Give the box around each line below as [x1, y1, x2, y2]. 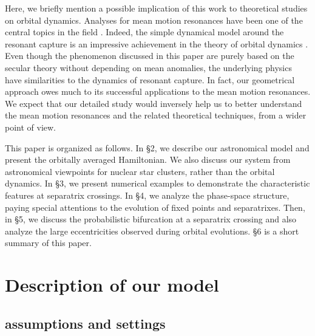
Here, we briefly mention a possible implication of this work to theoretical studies [5, 2, 308, 14]
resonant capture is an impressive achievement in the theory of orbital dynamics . [5, 37, 308, 50]
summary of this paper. [5, 236, 92, 249]
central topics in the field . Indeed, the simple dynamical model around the [5, 26, 284, 38]
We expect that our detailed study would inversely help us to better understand [5, 97, 302, 109]
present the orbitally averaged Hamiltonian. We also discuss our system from [5, 153, 291, 166]
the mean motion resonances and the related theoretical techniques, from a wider [5, 109, 307, 122]
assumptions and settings [5, 314, 166, 332]
